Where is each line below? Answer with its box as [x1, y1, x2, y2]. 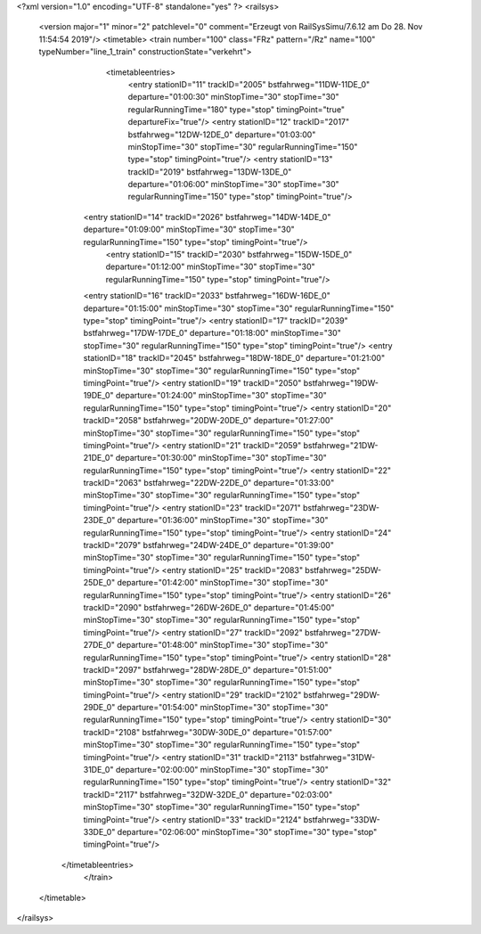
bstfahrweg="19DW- [303, 377, 379, 388]
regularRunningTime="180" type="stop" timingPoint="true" [127, 103, 346, 115]
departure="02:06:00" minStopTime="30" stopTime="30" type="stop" [117, 827, 378, 837]
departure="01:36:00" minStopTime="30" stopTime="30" [117, 515, 329, 526]
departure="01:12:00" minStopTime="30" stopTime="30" [105, 261, 315, 272]
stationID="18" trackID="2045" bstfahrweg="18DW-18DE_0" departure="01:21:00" [83, 353, 386, 364]
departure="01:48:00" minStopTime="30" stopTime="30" [117, 640, 329, 651]
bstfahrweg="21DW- [303, 439, 379, 450]
